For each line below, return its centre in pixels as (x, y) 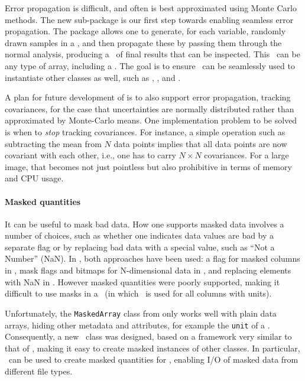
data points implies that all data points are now (200, 143)
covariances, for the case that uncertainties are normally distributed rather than (150, 108)
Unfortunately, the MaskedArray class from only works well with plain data (141, 313)
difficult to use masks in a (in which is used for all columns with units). (138, 293)
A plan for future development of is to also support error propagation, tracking (148, 97)
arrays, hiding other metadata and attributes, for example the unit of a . (137, 325)
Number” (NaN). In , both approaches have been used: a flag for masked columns (152, 258)
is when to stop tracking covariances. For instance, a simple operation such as (145, 131)
